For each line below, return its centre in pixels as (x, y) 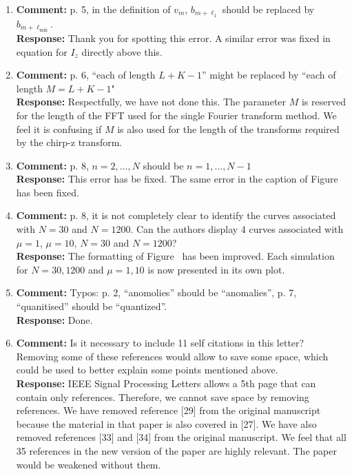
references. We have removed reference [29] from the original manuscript (168, 410)
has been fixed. (48, 192)
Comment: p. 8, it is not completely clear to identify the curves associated (176, 215)
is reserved (323, 102)
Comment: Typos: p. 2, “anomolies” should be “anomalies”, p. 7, (156, 292)
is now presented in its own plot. (216, 269)
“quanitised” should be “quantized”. (92, 306)
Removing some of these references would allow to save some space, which (172, 356)
